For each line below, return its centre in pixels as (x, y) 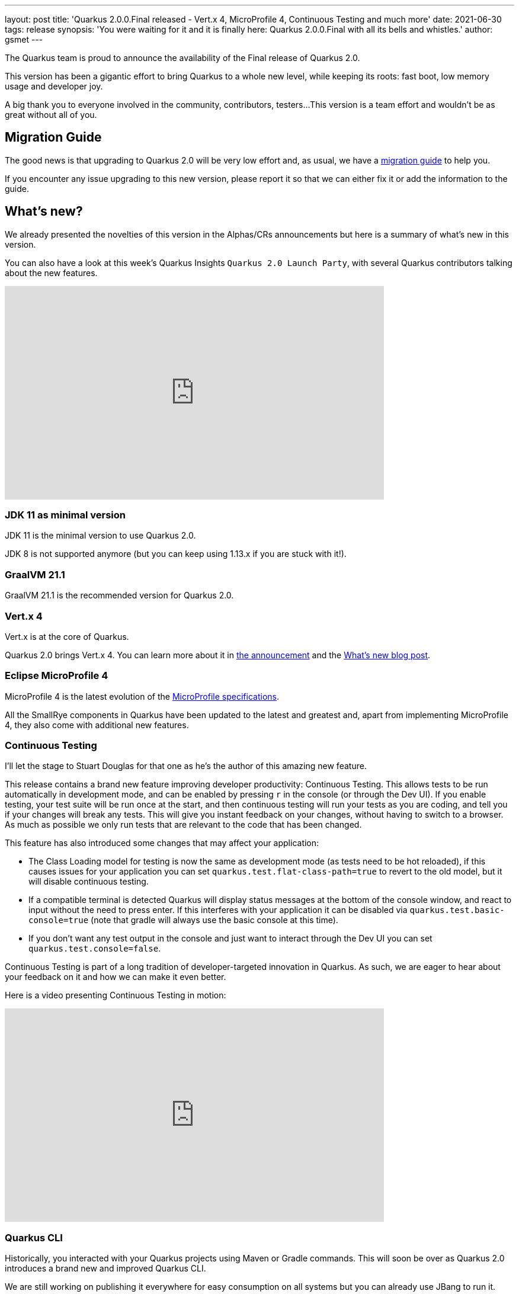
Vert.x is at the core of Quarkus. (67, 636)
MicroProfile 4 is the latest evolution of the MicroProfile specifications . (142, 696)
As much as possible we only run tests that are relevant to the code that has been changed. (183, 825)
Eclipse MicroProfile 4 (57, 676)
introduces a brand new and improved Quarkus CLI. (105, 1269)
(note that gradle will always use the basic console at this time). (214, 920)
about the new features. (51, 273)
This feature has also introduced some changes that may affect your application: (162, 843)
